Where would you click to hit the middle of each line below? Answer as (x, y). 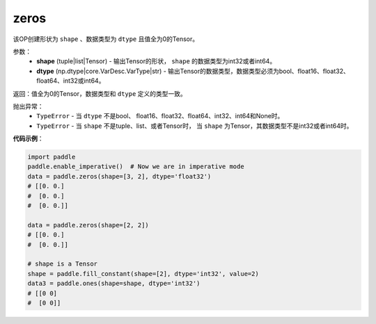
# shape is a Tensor (62, 264)
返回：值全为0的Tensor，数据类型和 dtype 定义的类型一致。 (100, 93)
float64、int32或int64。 (71, 81)
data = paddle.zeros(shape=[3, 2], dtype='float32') (119, 176)
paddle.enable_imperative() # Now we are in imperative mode (136, 167)
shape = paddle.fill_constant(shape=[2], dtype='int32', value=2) (143, 274)
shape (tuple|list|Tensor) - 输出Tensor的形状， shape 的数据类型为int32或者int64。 (156, 61)
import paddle (52, 157)
